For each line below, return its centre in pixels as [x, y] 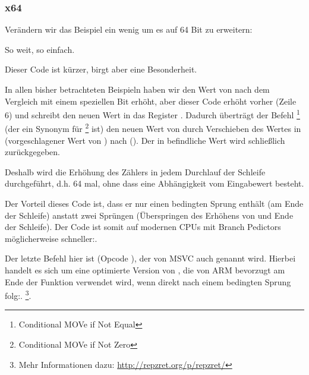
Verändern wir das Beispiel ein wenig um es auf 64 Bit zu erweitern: [129, 29]
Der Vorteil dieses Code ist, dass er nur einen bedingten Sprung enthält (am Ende [154, 204]
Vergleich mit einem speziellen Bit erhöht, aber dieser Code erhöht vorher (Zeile [151, 101]
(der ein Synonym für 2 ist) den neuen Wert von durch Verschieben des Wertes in [153, 128]
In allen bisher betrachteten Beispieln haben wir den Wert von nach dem [137, 89]
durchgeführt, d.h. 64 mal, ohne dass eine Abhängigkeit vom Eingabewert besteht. [154, 183]
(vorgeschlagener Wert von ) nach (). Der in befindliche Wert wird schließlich [145, 140]
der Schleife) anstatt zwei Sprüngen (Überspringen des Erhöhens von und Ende [149, 215]
